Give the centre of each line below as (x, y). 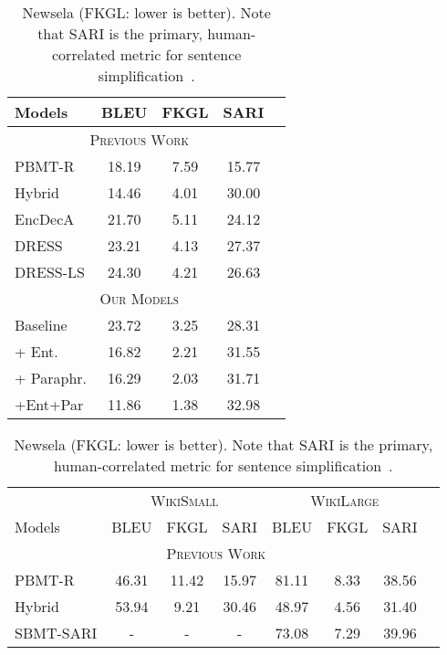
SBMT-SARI (56, 633)
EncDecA (45, 219)
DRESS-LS (50, 272)
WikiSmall (185, 500)
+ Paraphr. (51, 378)
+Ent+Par (49, 404)
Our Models (139, 298)
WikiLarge (345, 500)
